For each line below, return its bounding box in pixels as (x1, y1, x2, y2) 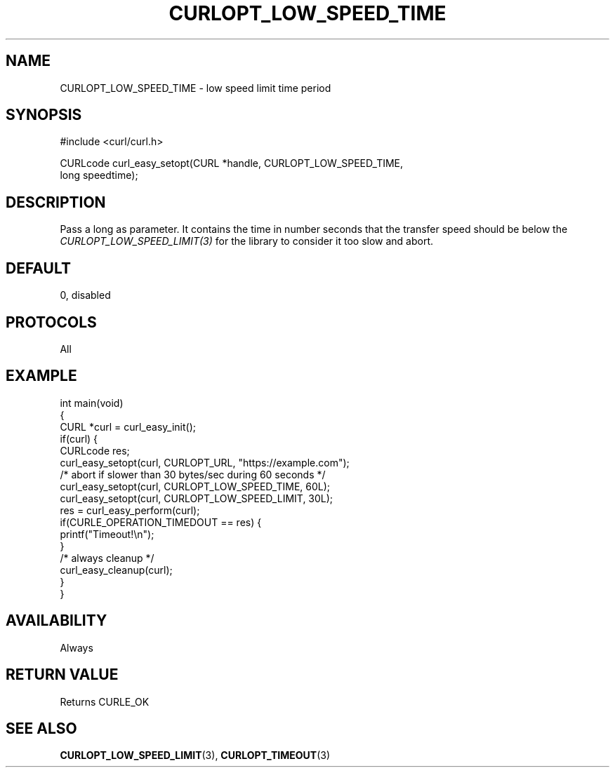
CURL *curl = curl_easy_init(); (60, 420, 196, 433)
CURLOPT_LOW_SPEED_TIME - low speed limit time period (60, 81, 331, 94)
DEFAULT (6, 259, 71, 277)
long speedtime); (60, 169, 138, 182)
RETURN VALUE (6, 666, 119, 684)
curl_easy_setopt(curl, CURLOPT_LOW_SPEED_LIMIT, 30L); (60, 492, 333, 504)
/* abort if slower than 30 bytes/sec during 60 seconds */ (60, 468, 326, 480)
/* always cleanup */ (60, 551, 154, 564)
